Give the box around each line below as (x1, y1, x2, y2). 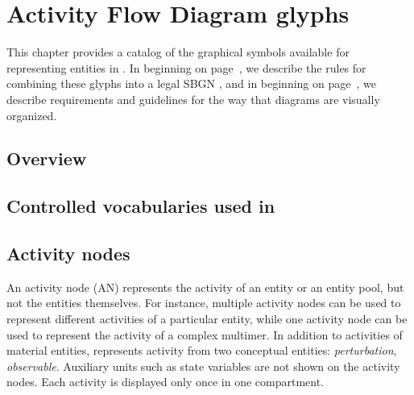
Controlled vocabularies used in (6, 193, 275, 218)
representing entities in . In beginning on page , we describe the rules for (6, 59, 366, 76)
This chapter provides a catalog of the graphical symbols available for (6, 44, 350, 60)
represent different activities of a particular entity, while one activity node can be (6, 310, 408, 327)
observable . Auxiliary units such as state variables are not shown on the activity (6, 357, 400, 374)
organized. (6, 106, 57, 123)
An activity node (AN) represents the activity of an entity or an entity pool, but (6, 278, 404, 295)
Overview (6, 146, 87, 171)
